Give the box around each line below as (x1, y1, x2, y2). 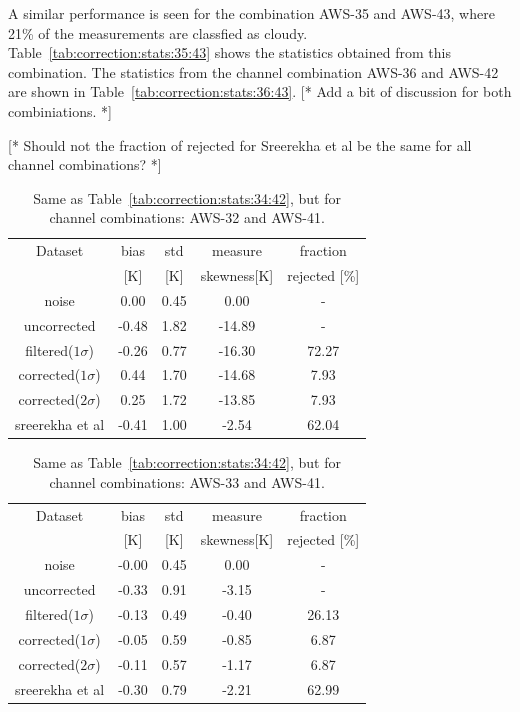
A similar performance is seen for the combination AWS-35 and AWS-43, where (8, 3, 495, 23)
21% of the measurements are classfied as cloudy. (8, 22, 308, 43)
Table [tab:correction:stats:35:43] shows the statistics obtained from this (8, 42, 451, 63)
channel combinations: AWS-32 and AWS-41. (49, 207, 325, 228)
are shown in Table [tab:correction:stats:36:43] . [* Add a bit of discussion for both (8, 81, 512, 102)
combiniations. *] (8, 100, 112, 121)
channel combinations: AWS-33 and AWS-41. (49, 471, 325, 492)
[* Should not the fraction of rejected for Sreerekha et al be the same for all (8, 134, 472, 155)
